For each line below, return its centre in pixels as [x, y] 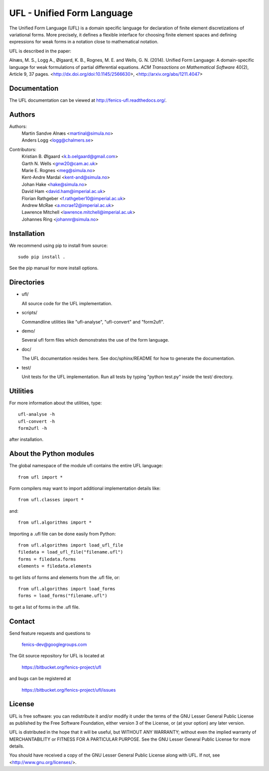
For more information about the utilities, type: [56, 403]
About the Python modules [52, 454]
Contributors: [23, 149]
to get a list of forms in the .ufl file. [44, 607]
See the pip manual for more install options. [54, 268]
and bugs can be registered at [40, 679]
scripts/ [29, 313]
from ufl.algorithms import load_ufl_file [71, 545]
